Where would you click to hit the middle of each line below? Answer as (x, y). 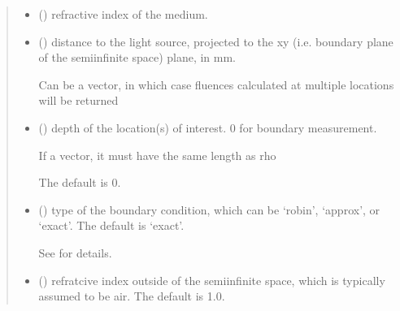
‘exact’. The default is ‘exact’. (111, 225)
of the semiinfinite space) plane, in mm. (137, 57)
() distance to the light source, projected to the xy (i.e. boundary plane (216, 41)
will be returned (78, 100)
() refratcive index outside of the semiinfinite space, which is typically (212, 280)
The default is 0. (80, 182)
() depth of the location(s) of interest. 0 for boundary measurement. (208, 127)
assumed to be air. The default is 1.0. (132, 296)
